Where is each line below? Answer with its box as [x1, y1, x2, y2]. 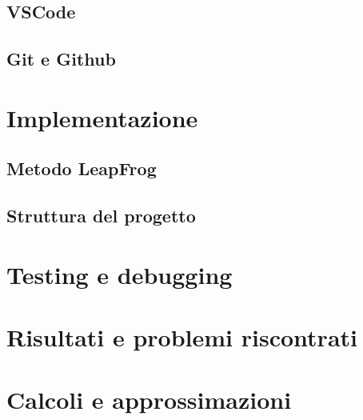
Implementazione [6, 101, 198, 134]
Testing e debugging [6, 258, 233, 290]
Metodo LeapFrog [6, 156, 157, 181]
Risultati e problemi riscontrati [6, 321, 357, 354]
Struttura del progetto [6, 203, 196, 228]
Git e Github [6, 46, 116, 71]
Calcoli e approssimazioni [6, 383, 292, 416]
